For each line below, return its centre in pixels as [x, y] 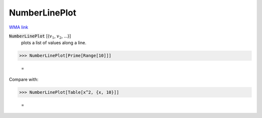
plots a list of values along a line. [54, 43]
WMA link [19, 27]
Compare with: [24, 79]
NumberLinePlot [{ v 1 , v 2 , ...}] [40, 36]
